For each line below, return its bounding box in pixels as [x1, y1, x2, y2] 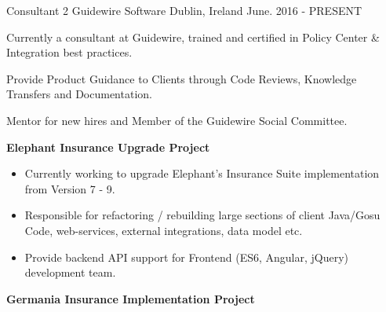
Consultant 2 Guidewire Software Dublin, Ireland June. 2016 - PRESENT [6, 2, 362, 18]
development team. [24, 264, 116, 281]
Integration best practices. [6, 44, 133, 61]
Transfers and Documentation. [6, 86, 152, 102]
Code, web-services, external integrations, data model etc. [24, 222, 303, 238]
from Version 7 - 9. [24, 180, 115, 196]
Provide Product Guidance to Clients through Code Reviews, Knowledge [6, 70, 357, 86]
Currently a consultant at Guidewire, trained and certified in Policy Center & [6, 28, 380, 45]
